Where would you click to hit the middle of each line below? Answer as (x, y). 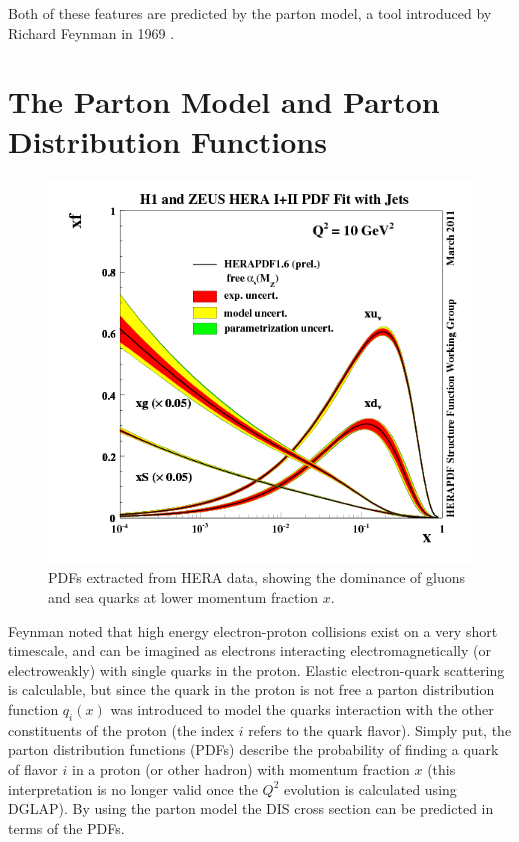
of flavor (33, 769)
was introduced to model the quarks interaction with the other (302, 709)
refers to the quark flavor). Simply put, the (380, 729)
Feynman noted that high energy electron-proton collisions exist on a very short (253, 630)
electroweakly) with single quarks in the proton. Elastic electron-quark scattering (256, 669)
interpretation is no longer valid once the (133, 788)
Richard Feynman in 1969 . (91, 32)
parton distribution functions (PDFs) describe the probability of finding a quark (253, 749)
